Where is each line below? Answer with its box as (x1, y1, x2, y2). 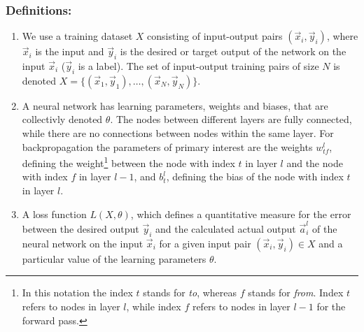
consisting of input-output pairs (147, 29, 283, 43)
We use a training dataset (22, 29, 133, 43)
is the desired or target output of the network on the (120, 44, 346, 59)
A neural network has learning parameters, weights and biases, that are (22, 98, 328, 113)
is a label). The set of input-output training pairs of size (78, 59, 319, 73)
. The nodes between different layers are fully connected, (110, 112, 352, 127)
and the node (286, 155, 343, 170)
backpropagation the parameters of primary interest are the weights (22, 139, 313, 154)
